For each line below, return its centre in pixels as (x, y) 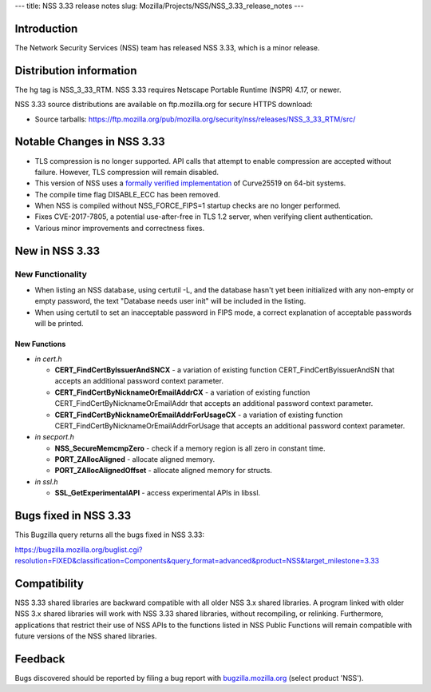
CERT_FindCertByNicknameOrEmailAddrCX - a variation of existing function (182, 392)
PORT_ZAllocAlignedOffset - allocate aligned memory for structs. (164, 471)
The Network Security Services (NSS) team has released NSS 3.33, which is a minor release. (167, 47)
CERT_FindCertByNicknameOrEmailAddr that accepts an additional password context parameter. (214, 404)
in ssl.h (47, 481)
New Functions (40, 344)
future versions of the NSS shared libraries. (86, 636)
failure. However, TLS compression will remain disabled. (127, 172)
